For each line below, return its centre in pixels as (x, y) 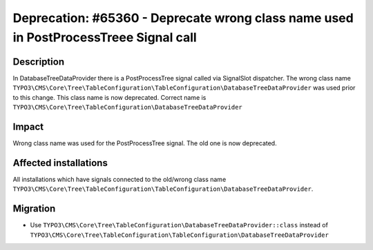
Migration (34, 209)
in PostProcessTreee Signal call (105, 37)
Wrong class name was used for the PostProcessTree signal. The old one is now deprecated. (145, 143)
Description (39, 62)
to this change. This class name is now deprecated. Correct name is (109, 97)
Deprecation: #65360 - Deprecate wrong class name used (183, 18)
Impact (28, 126)
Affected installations (60, 163)
